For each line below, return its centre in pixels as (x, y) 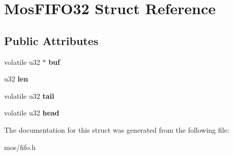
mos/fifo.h (20, 147)
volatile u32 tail (29, 95)
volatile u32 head (32, 113)
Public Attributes (51, 40)
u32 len (16, 79)
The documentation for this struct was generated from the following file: (117, 129)
